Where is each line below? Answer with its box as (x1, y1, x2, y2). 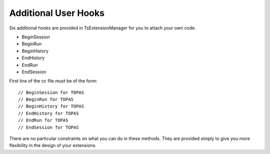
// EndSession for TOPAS (18, 125, 79, 130)
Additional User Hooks (9, 7, 105, 18)
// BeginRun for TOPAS (18, 97, 74, 102)
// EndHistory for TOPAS (18, 110, 79, 116)
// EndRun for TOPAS (18, 118, 68, 123)
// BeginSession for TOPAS (18, 90, 84, 95)
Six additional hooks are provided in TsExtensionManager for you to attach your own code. (9, 25, 196, 31)
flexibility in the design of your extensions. (9, 143, 97, 149)
